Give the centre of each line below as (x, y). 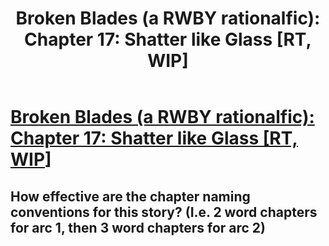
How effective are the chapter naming (130, 196)
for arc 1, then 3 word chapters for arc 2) (138, 227)
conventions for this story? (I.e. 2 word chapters (164, 212)
